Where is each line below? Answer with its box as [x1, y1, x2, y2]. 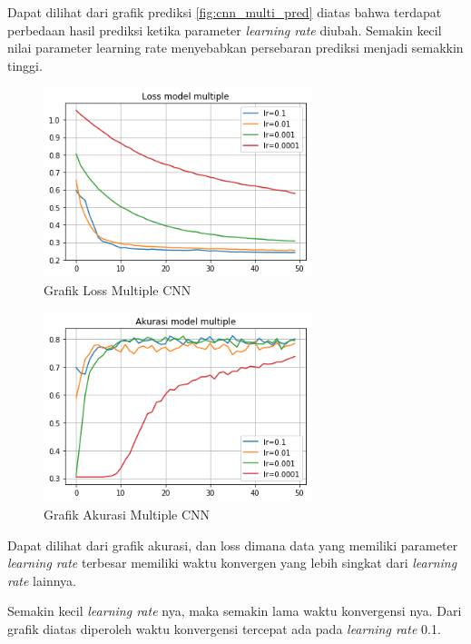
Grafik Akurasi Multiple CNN [44, 505, 211, 524]
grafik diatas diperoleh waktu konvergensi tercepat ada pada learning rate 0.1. [7, 619, 441, 638]
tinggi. [7, 55, 43, 74]
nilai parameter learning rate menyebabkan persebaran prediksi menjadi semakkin [7, 38, 464, 57]
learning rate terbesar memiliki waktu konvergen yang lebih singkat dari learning [7, 553, 457, 572]
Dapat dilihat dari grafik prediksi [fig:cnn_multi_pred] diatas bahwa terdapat [7, 3, 442, 21]
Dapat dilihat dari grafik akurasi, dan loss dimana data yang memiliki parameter [7, 535, 458, 554]
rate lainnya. [7, 570, 76, 590]
